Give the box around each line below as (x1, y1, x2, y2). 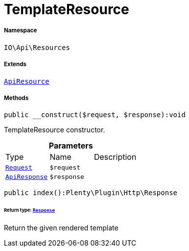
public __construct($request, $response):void (4, 111, 186, 119)
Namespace (4, 27, 37, 34)
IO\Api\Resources (4, 43, 70, 51)
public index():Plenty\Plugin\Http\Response (4, 189, 178, 197)
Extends (4, 61, 27, 68)
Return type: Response (4, 207, 55, 213)
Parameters (48, 141, 93, 151)
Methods (4, 94, 29, 101)
